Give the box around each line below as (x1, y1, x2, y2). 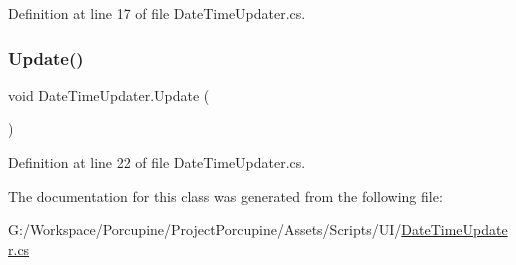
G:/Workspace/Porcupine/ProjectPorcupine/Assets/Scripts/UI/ (8, 219, 402, 240)
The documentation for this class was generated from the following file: (8, 185, 443, 206)
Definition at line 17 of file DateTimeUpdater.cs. (8, 3, 306, 23)
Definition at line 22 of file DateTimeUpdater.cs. (8, 152, 306, 172)
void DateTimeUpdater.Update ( (8, 84, 210, 105)
